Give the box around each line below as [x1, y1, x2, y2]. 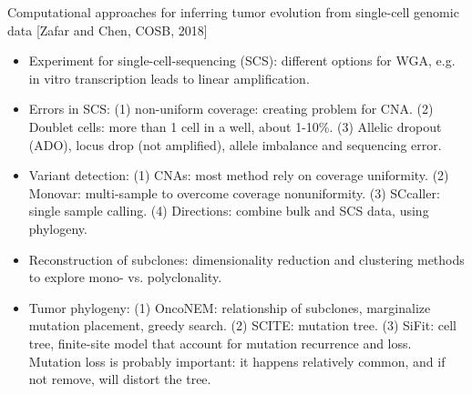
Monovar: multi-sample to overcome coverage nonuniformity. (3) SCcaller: [28, 183, 440, 202]
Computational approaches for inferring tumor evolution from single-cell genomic [7, 3, 459, 21]
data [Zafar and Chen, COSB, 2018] [7, 20, 208, 39]
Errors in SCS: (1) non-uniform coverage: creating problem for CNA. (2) [28, 99, 434, 118]
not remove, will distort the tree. [28, 369, 211, 389]
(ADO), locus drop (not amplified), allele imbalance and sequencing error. [28, 135, 442, 154]
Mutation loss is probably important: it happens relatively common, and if [28, 351, 446, 370]
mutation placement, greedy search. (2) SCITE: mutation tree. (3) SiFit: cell [28, 316, 457, 335]
